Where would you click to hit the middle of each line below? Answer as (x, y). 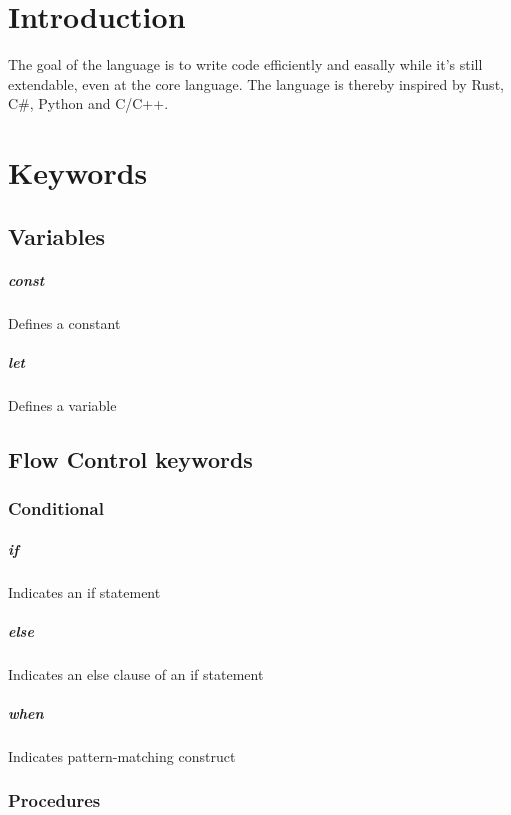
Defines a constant (64, 322)
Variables (57, 235)
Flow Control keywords (130, 458)
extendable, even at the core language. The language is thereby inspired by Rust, (256, 83)
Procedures (54, 800)
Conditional (56, 508)
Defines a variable (62, 404)
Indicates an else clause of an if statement (136, 673)
